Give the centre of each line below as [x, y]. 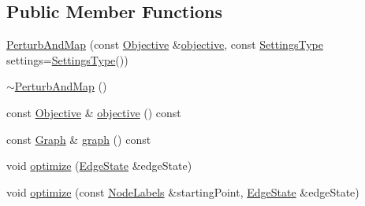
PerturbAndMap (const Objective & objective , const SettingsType [165, 44]
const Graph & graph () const [79, 139]
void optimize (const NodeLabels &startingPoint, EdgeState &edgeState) [183, 191]
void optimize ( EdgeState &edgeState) [99, 166]
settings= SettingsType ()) [67, 59]
